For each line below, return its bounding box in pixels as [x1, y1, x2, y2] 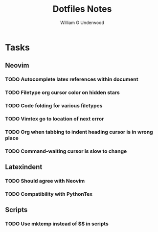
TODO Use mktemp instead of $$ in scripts [5, 220, 109, 227]
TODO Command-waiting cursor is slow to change [5, 148, 127, 155]
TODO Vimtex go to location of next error [5, 116, 104, 122]
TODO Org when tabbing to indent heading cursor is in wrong [5, 128, 153, 135]
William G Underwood [60, 20, 104, 25]
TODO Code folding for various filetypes [5, 102, 103, 109]
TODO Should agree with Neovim [5, 178, 85, 185]
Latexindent [5, 163, 43, 171]
